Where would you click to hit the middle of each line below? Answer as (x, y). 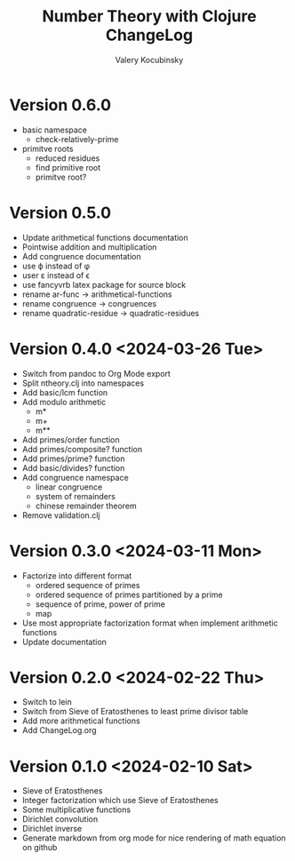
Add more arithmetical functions (81, 721)
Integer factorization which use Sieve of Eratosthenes (120, 801)
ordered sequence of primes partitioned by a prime (129, 594)
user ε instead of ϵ (56, 275)
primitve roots (48, 148)
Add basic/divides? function (73, 467)
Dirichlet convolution (60, 819)
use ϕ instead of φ (56, 266)
